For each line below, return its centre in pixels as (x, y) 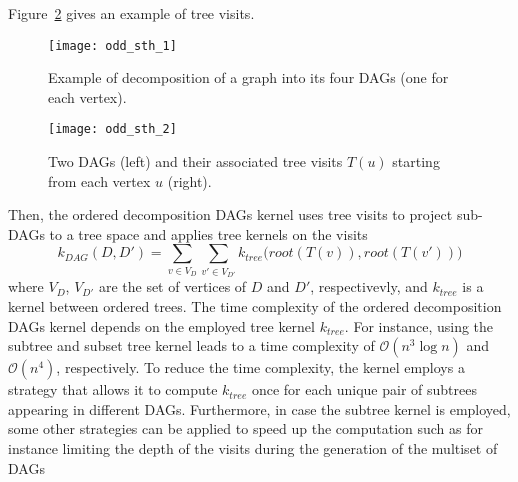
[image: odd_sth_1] (112, 45)
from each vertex (99, 180)
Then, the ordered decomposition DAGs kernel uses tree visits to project (230, 214)
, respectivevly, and (369, 286)
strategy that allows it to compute (113, 389)
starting (416, 161)
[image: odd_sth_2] (112, 129)
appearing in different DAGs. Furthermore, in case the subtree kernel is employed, (259, 408)
